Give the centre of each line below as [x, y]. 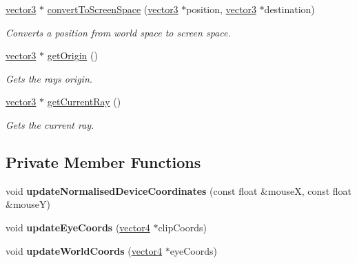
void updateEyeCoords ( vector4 [78, 227]
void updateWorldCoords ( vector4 [84, 250]
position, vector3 [221, 9]
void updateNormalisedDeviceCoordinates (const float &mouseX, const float [179, 190]
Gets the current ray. [50, 124]
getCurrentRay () [84, 102]
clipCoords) [182, 227]
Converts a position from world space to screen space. [118, 32]
